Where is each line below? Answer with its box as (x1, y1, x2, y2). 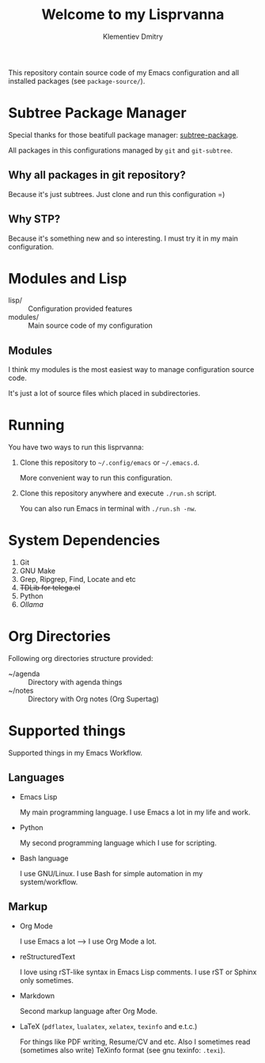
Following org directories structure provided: (8, 654, 153, 663)
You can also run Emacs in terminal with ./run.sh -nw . (19, 504, 197, 514)
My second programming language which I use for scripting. (19, 837, 218, 848)
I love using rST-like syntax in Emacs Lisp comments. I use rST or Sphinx (19, 967, 257, 977)
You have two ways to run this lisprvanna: (8, 442, 144, 452)
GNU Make (19, 566, 56, 575)
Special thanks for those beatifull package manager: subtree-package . (8, 130, 239, 139)
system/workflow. (19, 877, 78, 886)
